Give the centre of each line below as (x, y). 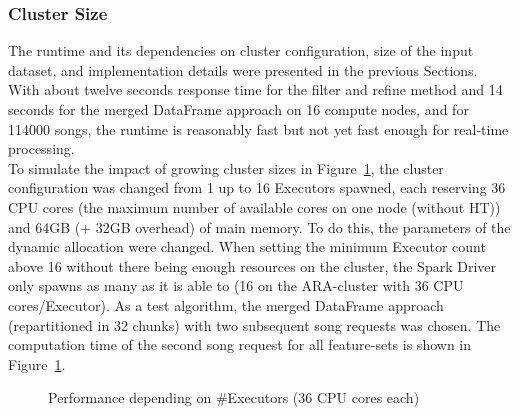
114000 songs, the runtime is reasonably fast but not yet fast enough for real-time (258, 128)
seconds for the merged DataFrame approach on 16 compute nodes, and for (238, 109)
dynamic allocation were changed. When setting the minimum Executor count (247, 246)
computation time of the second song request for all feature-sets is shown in (240, 344)
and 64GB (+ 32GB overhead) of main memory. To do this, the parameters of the (259, 226)
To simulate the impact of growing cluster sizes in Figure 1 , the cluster (226, 167)
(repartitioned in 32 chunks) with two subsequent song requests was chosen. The (254, 324)
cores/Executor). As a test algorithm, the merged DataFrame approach (226, 304)
